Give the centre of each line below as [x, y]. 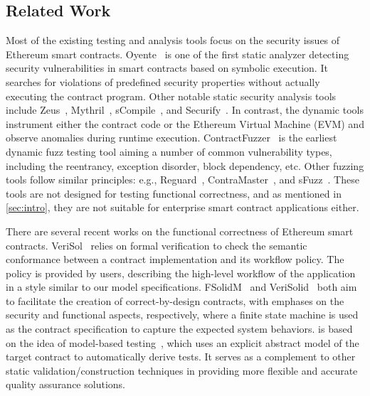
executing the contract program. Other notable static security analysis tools [171, 96]
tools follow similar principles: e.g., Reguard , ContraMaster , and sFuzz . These [183, 180]
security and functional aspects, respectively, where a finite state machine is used [182, 315]
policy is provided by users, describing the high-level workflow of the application [181, 273]
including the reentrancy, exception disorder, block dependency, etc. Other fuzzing [185, 165]
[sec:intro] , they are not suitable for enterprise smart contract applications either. [183, 207]
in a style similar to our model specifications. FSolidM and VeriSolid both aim [181, 287]
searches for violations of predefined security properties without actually [163, 81]
